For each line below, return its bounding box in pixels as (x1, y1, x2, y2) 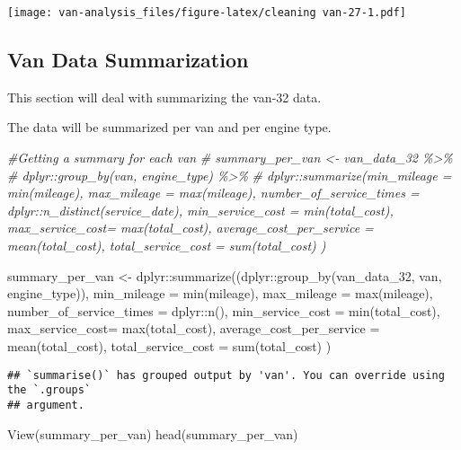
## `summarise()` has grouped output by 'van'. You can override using (7, 368, 445, 382)
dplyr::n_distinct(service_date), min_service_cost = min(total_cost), (7, 200, 394, 219)
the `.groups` (7, 384, 92, 397)
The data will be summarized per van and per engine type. (7, 118, 332, 137)
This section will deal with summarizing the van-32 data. (7, 87, 322, 106)
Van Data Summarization (7, 46, 249, 74)
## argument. (7, 398, 84, 411)
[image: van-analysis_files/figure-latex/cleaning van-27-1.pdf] (7, 6, 406, 19)
